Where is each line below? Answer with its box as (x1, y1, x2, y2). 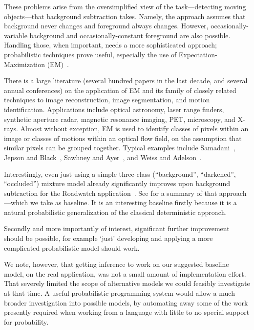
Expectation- (178, 49, 217, 59)
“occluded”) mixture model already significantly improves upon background (4, 178, 231, 189)
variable (4, 30, 27, 40)
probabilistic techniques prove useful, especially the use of (4, 49, 177, 59)
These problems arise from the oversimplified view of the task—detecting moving (4, 1, 246, 11)
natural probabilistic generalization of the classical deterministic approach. (4, 207, 227, 217)
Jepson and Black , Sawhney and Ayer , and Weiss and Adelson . (4, 152, 202, 162)
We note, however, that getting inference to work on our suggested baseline (4, 259, 229, 269)
